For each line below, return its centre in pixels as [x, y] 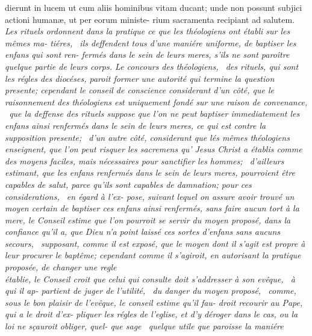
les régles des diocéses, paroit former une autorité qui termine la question [140, 78]
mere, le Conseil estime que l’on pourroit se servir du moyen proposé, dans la [148, 219]
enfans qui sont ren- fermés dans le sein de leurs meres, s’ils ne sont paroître [147, 54]
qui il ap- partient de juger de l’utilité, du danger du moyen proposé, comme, [151, 291]
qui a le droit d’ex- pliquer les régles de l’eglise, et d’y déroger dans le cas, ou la [151, 314]
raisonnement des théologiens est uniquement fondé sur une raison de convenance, [156, 101]
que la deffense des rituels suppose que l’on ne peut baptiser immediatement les [154, 114]
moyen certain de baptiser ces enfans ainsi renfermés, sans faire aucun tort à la [152, 208]
